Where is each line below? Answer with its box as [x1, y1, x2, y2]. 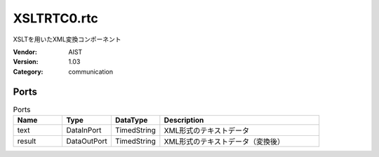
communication [68, 67, 114, 76]
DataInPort [66, 125, 102, 135]
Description [164, 116, 204, 125]
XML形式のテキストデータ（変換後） [164, 137, 285, 146]
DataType [114, 116, 148, 125]
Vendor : [13, 48, 38, 56]
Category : [13, 67, 44, 76]
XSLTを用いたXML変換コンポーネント [13, 35, 122, 43]
